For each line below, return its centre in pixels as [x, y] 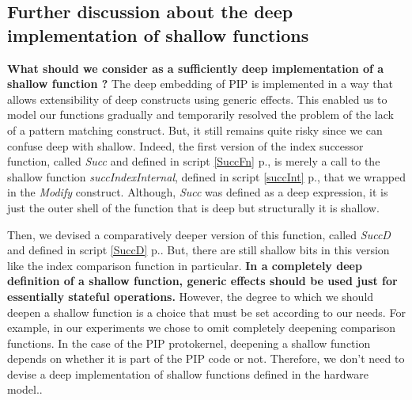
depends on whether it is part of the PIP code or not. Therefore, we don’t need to [206, 358]
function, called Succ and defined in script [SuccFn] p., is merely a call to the [194, 161]
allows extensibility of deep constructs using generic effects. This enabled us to [197, 99]
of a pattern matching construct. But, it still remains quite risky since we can [195, 130]
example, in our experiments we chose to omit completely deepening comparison [202, 328]
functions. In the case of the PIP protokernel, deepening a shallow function [189, 343]
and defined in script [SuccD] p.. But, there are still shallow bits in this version [198, 250]
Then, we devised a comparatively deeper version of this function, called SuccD [199, 234]
